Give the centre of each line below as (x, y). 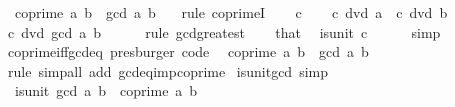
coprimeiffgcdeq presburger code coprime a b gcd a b (188, 51)
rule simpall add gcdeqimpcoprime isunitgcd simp (168, 70)
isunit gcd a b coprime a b (106, 90)
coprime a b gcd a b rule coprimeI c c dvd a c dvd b (231, 12)
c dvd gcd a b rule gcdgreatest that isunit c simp (224, 31)
